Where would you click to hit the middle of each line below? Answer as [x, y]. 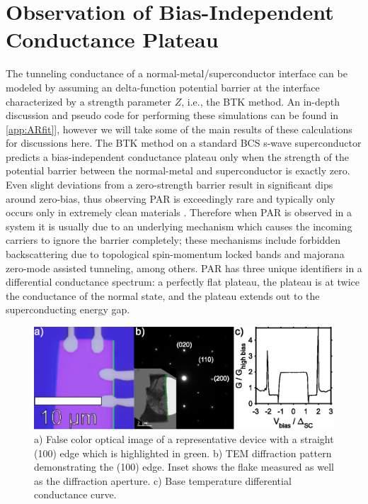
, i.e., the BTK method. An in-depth [261, 101]
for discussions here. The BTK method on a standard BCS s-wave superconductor [184, 143]
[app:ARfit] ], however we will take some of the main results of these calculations [179, 129]
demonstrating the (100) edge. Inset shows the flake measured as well [184, 467]
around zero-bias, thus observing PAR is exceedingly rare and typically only [171, 198]
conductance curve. [75, 494]
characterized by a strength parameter [88, 101]
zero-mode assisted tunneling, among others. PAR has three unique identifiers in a [184, 268]
